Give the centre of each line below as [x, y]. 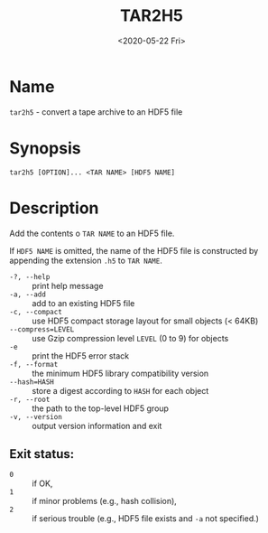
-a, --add [28, 295]
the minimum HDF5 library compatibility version [120, 373]
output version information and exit [97, 425]
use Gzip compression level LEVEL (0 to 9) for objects [130, 338]
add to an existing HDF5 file [83, 303]
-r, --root [30, 399]
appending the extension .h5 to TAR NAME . [86, 260]
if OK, [42, 483]
